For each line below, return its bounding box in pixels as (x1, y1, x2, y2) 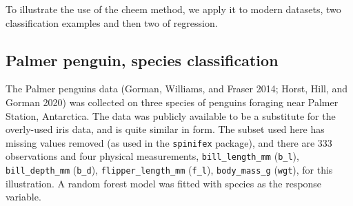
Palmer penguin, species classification (6, 49, 279, 70)
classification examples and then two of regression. (6, 15, 218, 30)
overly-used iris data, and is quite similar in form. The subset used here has (6, 122, 325, 136)
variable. (6, 189, 41, 204)
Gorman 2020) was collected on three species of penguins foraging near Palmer (6, 94, 339, 109)
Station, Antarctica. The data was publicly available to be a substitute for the (6, 108, 336, 123)
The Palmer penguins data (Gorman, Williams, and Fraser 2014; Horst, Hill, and (6, 81, 348, 96)
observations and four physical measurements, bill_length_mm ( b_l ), (6, 149, 299, 163)
